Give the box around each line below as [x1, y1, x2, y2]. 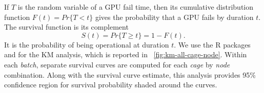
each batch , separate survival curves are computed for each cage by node [4, 59, 230, 69]
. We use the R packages [174, 39, 251, 50]
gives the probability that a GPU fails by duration [95, 11, 254, 22]
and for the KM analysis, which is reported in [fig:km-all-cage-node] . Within [4, 49, 247, 60]
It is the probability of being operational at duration [4, 39, 169, 50]
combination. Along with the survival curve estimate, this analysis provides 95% [4, 69, 256, 80]
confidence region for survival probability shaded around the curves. [4, 79, 217, 90]
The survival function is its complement [4, 21, 129, 32]
